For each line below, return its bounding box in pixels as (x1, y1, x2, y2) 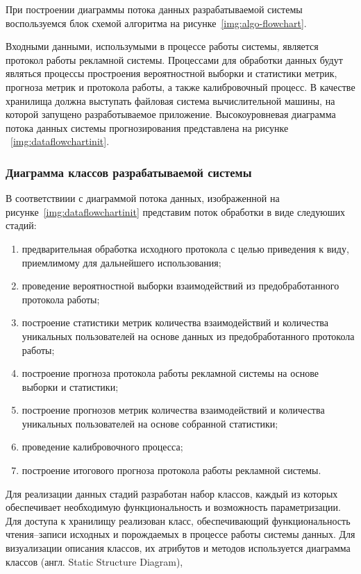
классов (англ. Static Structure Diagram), (6, 554, 183, 568)
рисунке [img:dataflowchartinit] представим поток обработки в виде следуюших (6, 204, 345, 219)
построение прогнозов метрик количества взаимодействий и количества (22, 403, 325, 417)
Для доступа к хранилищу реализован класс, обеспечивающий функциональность (6, 513, 351, 527)
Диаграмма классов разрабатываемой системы (6, 163, 252, 180)
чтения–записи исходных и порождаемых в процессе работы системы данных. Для (6, 527, 355, 541)
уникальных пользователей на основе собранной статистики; (22, 416, 278, 430)
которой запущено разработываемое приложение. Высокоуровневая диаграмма (6, 107, 336, 121)
